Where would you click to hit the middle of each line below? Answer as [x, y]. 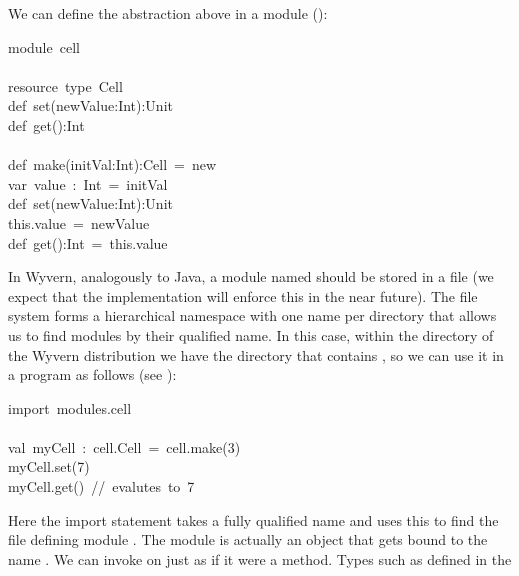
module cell [44, 46]
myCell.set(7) [49, 466]
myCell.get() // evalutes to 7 [101, 486]
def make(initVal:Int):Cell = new [112, 164]
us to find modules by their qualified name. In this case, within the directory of [251, 334]
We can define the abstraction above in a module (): [168, 13]
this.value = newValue [79, 222]
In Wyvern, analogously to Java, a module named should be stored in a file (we [251, 276]
